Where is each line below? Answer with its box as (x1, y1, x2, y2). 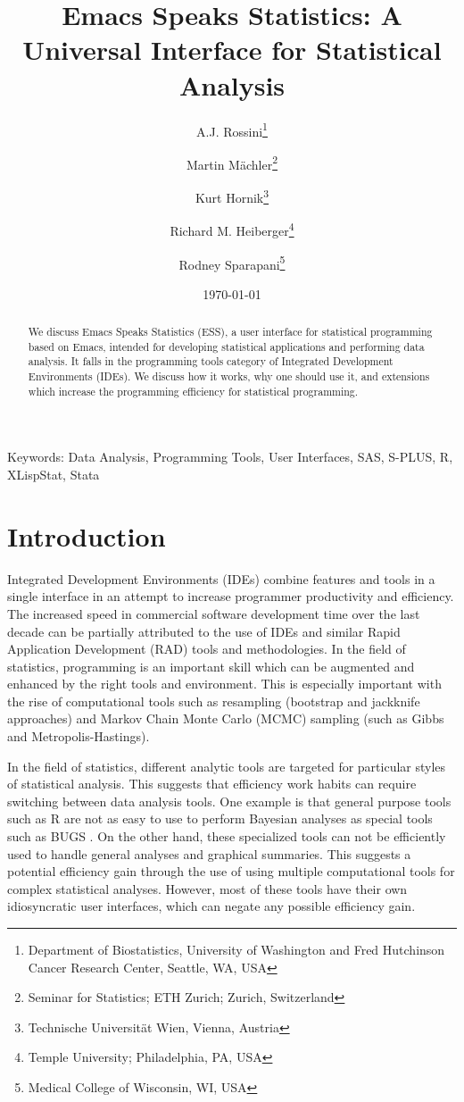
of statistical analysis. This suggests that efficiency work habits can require (7, 774, 417, 793)
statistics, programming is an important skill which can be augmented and (7, 656, 415, 675)
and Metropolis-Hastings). (7, 727, 150, 746)
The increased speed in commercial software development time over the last (7, 604, 420, 622)
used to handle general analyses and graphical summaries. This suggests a (7, 844, 411, 863)
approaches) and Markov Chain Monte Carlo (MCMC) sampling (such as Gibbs (7, 709, 444, 728)
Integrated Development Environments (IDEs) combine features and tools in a (7, 569, 435, 588)
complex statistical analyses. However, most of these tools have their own (7, 879, 408, 897)
